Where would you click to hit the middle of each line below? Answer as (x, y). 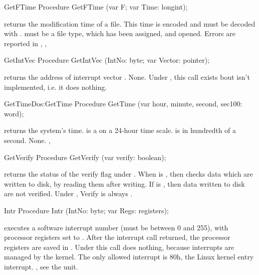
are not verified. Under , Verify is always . (68, 193)
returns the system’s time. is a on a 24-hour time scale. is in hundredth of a (120, 130)
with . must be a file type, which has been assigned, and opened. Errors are (120, 33)
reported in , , (26, 43)
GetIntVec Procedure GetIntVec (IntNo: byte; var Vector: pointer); (107, 60)
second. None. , (28, 140)
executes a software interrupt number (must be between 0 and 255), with (116, 227)
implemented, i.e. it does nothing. (56, 87)
